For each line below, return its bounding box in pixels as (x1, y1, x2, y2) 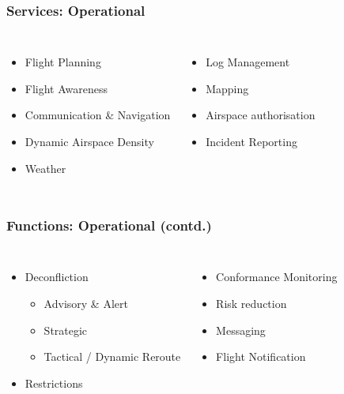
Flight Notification (216, 348, 306, 365)
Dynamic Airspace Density (25, 133, 154, 149)
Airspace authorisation (206, 107, 316, 123)
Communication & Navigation (25, 107, 171, 123)
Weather (25, 159, 66, 176)
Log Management (206, 54, 290, 70)
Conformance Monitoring (216, 268, 338, 285)
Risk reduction (216, 295, 287, 311)
